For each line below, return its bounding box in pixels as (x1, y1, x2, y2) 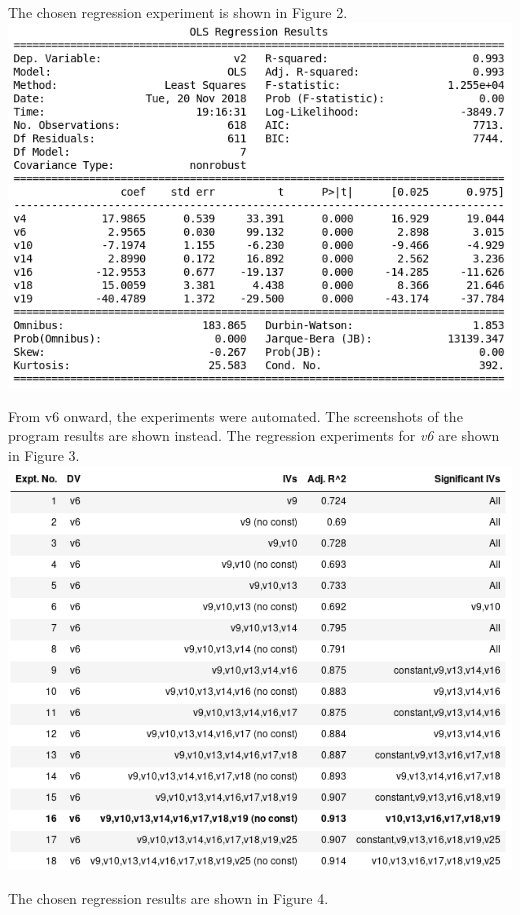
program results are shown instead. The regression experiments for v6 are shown (8, 425, 500, 446)
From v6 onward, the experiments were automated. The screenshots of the (8, 405, 463, 426)
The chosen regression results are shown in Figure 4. (8, 887, 329, 908)
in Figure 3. (8, 444, 80, 465)
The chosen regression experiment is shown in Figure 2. (8, 2, 348, 22)
